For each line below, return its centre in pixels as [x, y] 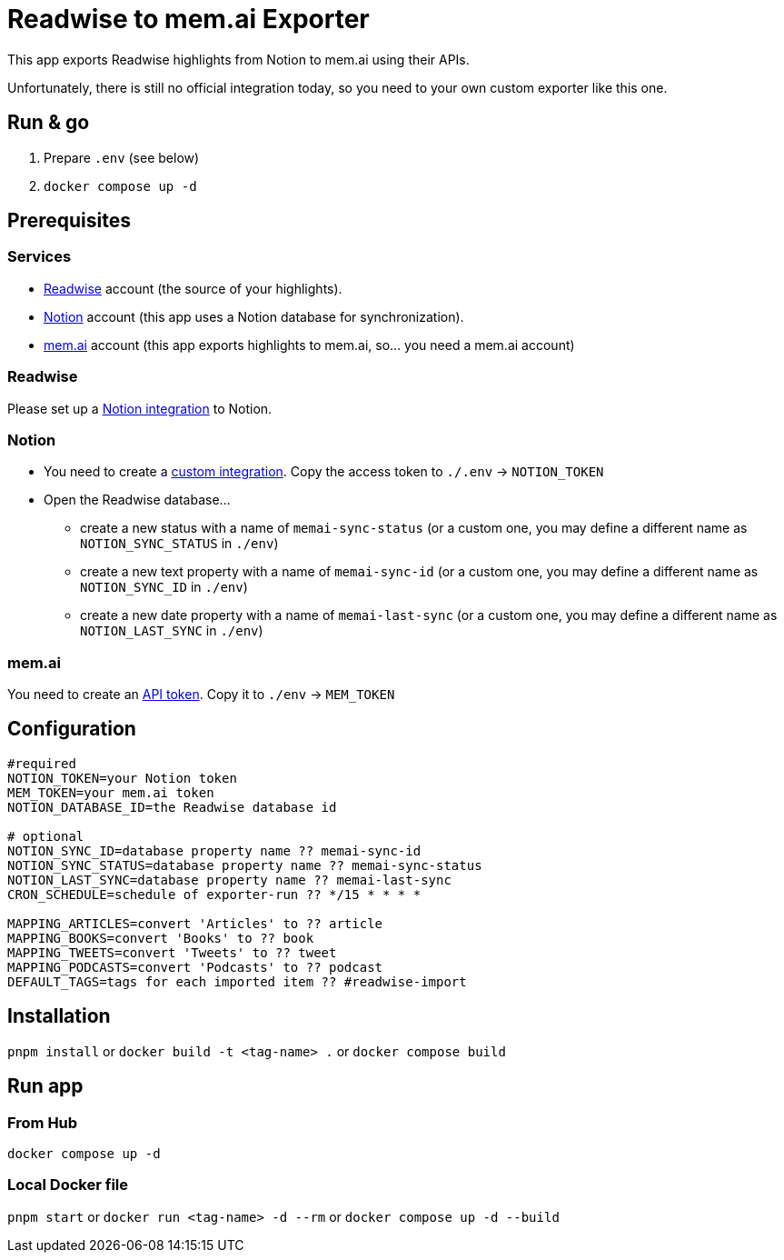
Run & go [49, 123]
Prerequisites [69, 221]
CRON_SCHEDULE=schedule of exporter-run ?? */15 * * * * [214, 894]
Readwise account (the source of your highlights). [193, 288]
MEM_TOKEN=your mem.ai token [111, 792]
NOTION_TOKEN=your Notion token [122, 778]
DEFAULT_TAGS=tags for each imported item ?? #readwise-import [237, 981]
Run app [45, 1086]
